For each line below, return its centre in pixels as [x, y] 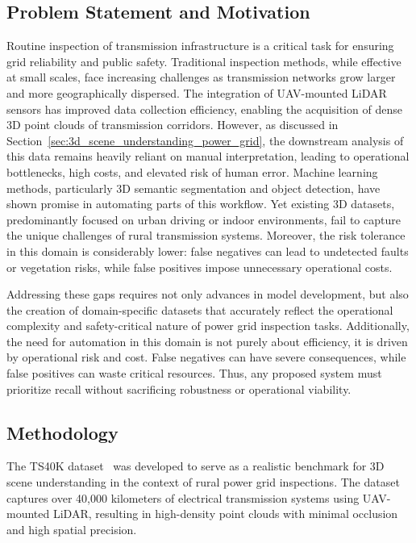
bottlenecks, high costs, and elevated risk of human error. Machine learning [192, 171]
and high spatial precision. [72, 529]
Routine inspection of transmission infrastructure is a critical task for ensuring [200, 46]
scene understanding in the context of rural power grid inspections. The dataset [203, 482]
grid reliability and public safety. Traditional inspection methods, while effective [204, 61]
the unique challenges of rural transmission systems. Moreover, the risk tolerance [206, 235]
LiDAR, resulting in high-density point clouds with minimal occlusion [225, 514]
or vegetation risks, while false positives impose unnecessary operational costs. [200, 267]
